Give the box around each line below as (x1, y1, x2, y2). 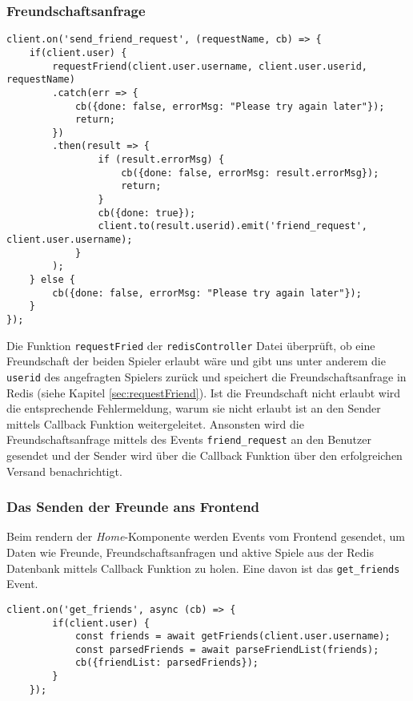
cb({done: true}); (98, 207, 196, 219)
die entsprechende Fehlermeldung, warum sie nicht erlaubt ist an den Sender (6, 400, 381, 417)
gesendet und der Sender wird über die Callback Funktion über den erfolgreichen (6, 447, 403, 463)
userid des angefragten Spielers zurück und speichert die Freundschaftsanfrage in (6, 368, 407, 385)
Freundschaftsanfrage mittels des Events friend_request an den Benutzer (6, 431, 371, 448)
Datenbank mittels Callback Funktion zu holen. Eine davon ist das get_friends (6, 559, 400, 576)
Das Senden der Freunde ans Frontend (6, 497, 260, 517)
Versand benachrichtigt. (6, 462, 122, 479)
